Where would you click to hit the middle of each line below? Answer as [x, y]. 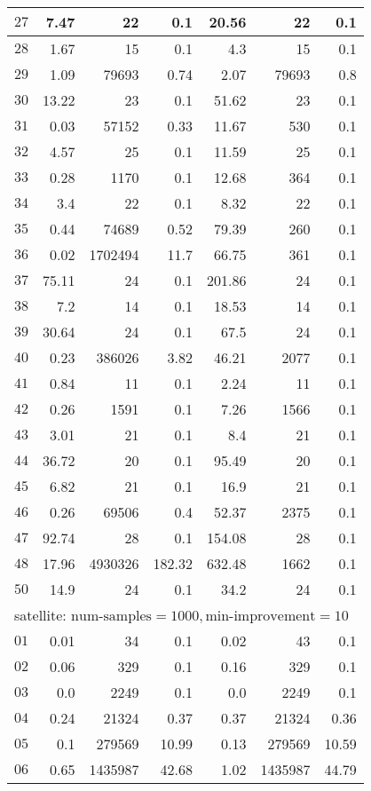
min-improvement [260, 616]
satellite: [40, 615]
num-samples [111, 616]
